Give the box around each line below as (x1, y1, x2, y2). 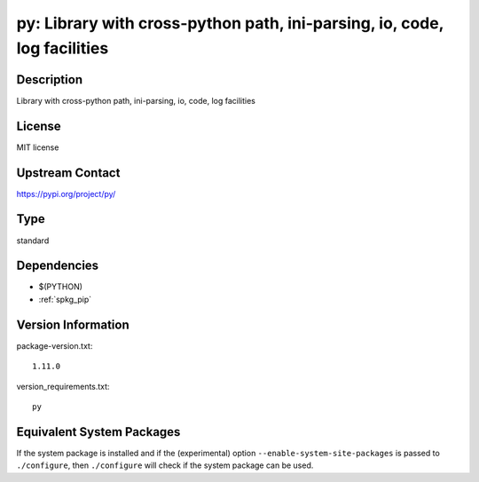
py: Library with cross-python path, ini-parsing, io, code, (16, 13, 444, 33)
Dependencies (16, 258, 99, 273)
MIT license (16, 142, 59, 153)
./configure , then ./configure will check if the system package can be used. (16, 460, 314, 470)
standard (16, 235, 50, 246)
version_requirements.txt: (16, 381, 110, 391)
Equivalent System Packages (16, 424, 181, 439)
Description (16, 72, 83, 87)
